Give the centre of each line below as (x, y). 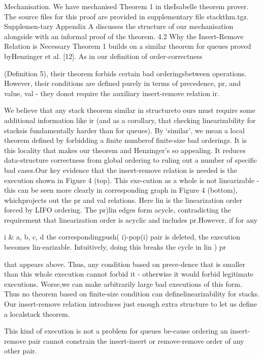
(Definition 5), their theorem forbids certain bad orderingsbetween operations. (125, 73)
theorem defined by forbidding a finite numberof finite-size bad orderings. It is (126, 140)
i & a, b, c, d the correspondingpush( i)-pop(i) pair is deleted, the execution (122, 237)
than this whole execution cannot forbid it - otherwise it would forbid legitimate (129, 274)
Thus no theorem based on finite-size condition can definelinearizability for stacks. (132, 294)
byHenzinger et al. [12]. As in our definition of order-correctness (103, 56)
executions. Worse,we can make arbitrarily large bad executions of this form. (123, 283)
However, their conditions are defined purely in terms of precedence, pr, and (122, 83)
